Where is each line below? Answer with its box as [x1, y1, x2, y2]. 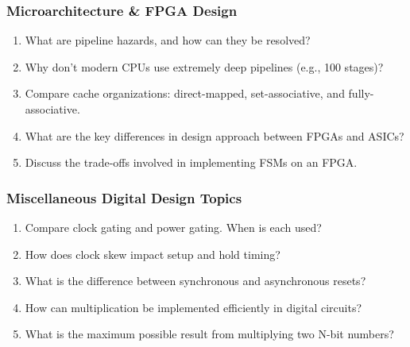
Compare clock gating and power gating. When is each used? [25, 219, 322, 235]
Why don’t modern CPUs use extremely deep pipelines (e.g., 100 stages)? [25, 58, 384, 75]
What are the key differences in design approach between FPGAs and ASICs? [25, 127, 404, 144]
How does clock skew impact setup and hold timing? [25, 245, 280, 262]
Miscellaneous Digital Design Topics [6, 187, 242, 207]
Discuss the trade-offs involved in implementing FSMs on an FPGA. [25, 154, 358, 171]
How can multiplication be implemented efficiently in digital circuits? [25, 299, 362, 315]
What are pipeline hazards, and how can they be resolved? [25, 32, 311, 48]
